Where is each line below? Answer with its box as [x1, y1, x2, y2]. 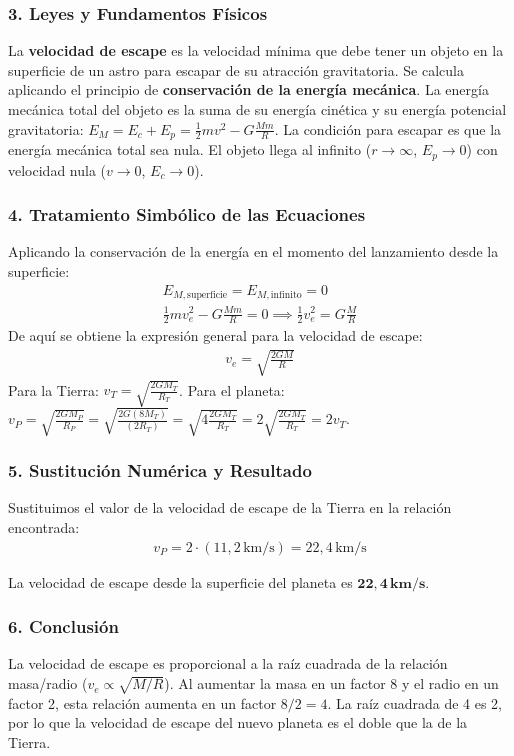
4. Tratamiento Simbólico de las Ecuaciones [8, 202, 366, 227]
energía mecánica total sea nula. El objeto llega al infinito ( [8, 139, 372, 160]
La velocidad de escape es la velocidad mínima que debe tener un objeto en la [8, 40, 504, 61]
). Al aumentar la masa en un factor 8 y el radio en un [164, 673, 499, 694]
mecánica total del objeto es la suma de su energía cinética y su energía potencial [8, 99, 507, 119]
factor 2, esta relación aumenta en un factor [8, 692, 277, 713]
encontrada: [8, 517, 80, 538]
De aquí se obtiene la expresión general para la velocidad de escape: [8, 325, 423, 346]
